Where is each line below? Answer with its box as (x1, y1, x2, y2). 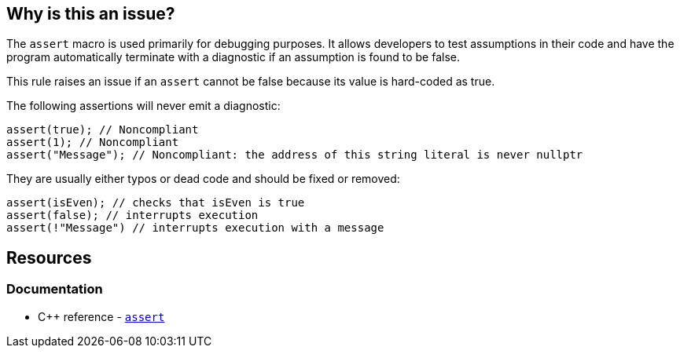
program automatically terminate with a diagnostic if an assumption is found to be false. (6, 50, 460, 64)
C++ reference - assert (38, 309, 165, 323)
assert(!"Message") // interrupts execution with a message (6, 221, 384, 235)
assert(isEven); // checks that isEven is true (6, 196, 305, 210)
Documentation (6, 281, 103, 297)
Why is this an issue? (6, 4, 175, 24)
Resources (6, 247, 92, 268)
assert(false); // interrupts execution (6, 209, 259, 222)
